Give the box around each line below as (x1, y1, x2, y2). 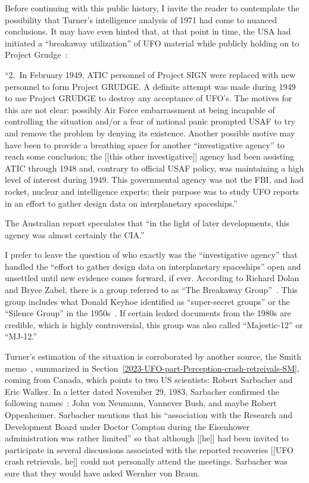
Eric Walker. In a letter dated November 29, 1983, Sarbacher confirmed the (5, 385, 279, 397)
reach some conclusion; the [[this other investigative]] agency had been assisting (5, 150, 294, 163)
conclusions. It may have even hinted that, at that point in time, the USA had (5, 25, 291, 38)
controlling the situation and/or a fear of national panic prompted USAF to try (5, 115, 295, 127)
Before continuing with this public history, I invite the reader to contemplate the (5, 2, 299, 14)
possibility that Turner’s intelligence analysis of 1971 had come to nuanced (5, 13, 277, 26)
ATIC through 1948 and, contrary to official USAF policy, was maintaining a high (5, 161, 304, 174)
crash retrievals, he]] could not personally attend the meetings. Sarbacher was (5, 455, 288, 468)
